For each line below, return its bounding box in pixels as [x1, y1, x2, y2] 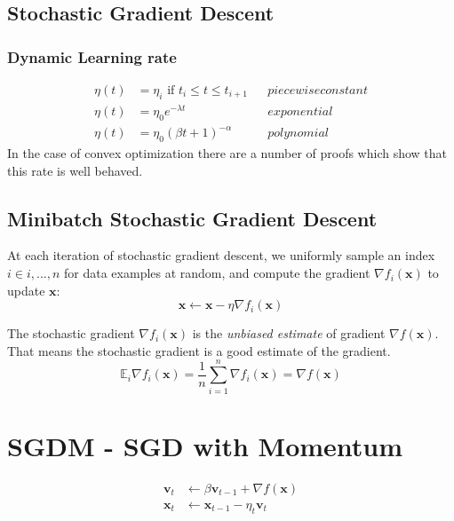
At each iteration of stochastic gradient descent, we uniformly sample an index [7, 246, 435, 264]
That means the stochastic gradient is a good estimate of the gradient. [7, 341, 391, 359]
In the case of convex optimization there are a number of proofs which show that [7, 144, 448, 162]
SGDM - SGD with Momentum [7, 427, 403, 463]
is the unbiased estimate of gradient [192, 324, 386, 343]
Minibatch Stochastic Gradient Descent [7, 204, 378, 232]
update [7, 280, 45, 299]
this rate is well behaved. [7, 161, 143, 179]
